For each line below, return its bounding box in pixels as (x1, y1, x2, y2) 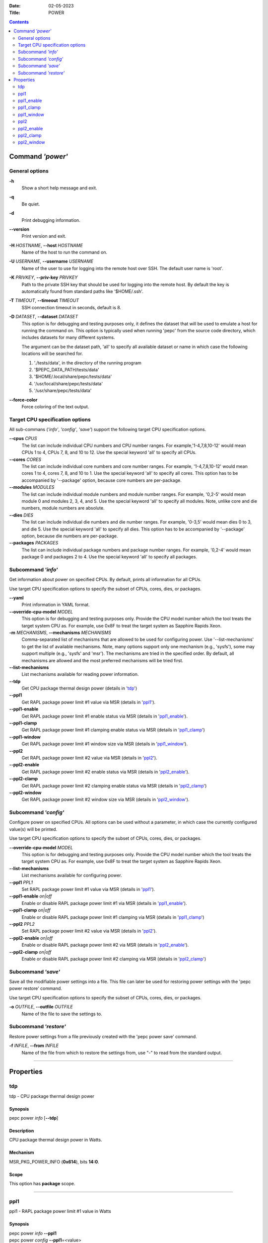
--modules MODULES (9, 484, 55, 490)
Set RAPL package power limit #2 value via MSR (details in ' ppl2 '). (21, 928, 157, 934)
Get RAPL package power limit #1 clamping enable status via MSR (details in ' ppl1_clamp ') (21, 727, 205, 733)
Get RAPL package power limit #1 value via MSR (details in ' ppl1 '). (21, 699, 156, 705)
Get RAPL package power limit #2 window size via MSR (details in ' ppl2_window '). (21, 797, 190, 802)
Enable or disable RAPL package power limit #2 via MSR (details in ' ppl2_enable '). (21, 942, 189, 948)
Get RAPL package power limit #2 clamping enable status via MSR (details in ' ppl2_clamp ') (21, 783, 207, 789)
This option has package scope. (9, 1181, 75, 1187)
